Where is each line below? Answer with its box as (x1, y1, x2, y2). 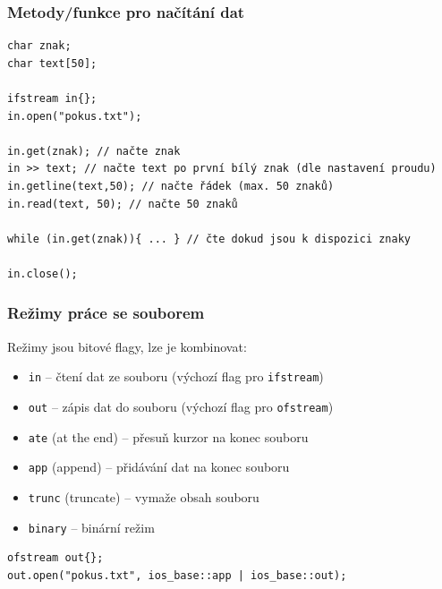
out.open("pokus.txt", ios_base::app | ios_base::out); (7, 568, 347, 582)
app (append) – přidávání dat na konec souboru (28, 457, 290, 476)
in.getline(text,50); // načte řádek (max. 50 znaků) (7, 179, 335, 192)
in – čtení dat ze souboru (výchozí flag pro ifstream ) (28, 367, 324, 386)
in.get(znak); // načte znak (7, 144, 181, 158)
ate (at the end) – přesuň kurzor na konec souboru (28, 427, 309, 446)
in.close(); (7, 267, 78, 280)
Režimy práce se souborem (7, 302, 205, 324)
